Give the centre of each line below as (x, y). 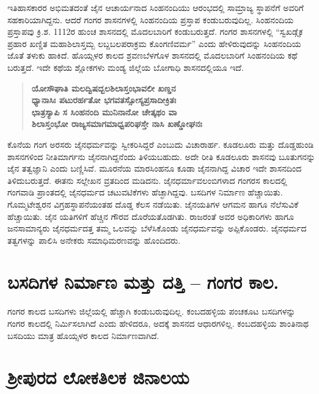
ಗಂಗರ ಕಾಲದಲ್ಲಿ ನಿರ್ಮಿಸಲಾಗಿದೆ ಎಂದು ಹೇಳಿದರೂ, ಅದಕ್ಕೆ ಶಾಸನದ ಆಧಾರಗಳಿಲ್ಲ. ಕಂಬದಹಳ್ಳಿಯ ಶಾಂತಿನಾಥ (158, 323)
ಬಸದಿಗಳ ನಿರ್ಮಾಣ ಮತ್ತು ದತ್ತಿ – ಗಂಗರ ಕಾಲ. (143, 282)
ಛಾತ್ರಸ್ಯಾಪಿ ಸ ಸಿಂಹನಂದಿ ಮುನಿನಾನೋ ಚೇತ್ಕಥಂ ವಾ (104, 111)
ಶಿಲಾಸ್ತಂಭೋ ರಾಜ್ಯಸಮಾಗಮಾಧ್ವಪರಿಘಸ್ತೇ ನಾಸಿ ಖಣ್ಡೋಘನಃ (117, 124)
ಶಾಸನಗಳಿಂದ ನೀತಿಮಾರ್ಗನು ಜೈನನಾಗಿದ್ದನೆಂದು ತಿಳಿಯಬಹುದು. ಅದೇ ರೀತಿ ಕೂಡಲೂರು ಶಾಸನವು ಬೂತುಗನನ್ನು (161, 156)
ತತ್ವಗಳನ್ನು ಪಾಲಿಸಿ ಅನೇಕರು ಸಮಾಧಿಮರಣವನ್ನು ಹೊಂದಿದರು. (94, 240)
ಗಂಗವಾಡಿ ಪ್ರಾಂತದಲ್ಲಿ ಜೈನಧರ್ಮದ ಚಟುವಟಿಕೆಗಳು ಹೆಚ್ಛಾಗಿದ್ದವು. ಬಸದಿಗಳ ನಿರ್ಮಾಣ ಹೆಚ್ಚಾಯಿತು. (145, 192)
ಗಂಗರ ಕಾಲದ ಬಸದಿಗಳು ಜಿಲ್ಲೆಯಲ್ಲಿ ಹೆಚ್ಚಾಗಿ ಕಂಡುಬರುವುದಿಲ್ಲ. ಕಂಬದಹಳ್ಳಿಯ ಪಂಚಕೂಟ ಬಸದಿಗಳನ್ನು (152, 311)
